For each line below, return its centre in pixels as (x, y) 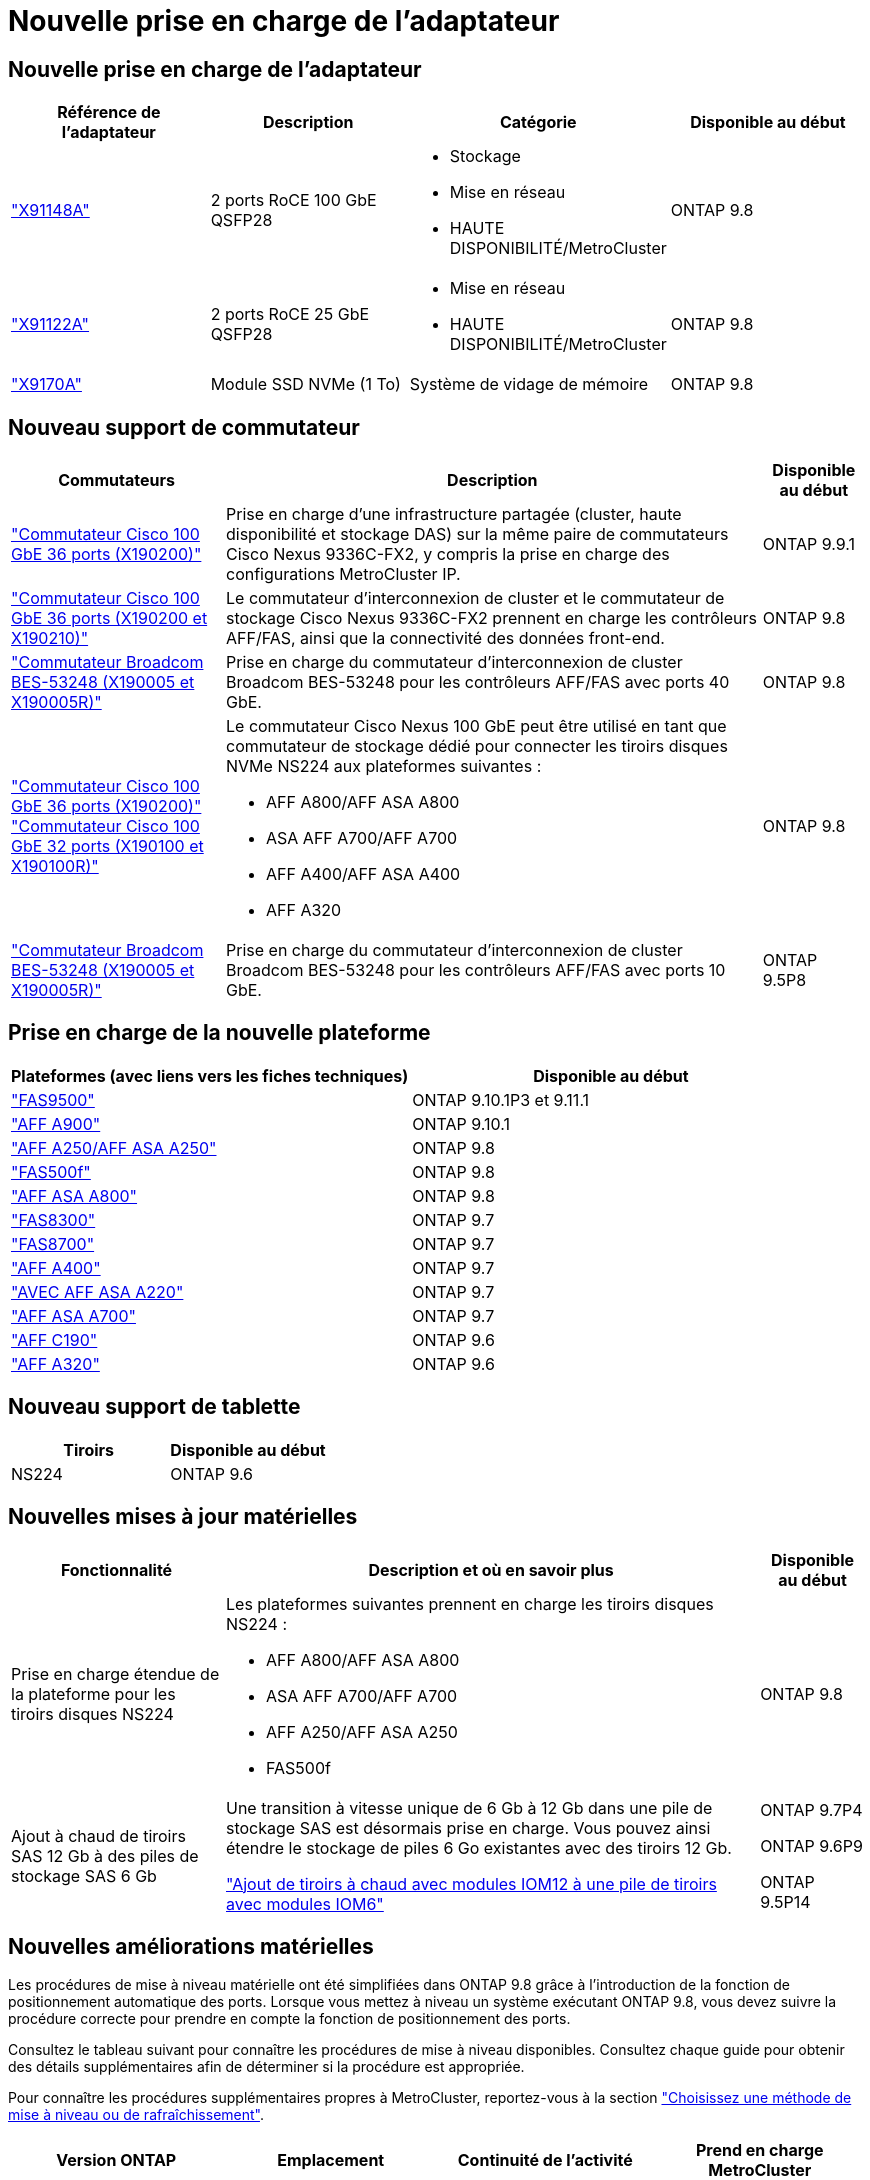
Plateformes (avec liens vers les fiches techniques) (210, 1075)
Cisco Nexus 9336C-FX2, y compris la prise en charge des (448, 554)
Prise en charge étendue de (115, 1673)
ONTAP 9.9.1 (808, 544)
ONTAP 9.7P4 (811, 1809)
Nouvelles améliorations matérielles (191, 1946)
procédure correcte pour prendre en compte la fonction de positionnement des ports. (289, 2019)
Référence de (109, 112)
